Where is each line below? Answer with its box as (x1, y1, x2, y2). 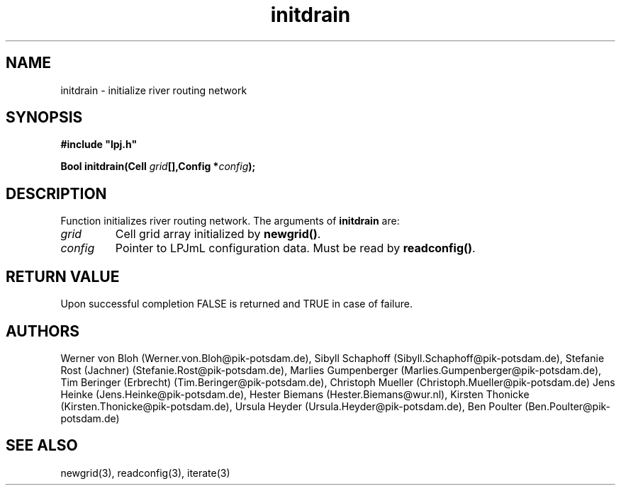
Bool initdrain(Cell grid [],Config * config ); (60, 160, 256, 173)
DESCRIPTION (6, 184, 107, 203)
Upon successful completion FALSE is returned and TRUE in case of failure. (60, 298, 413, 310)
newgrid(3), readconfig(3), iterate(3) (60, 466, 230, 479)
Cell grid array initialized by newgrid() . (115, 227, 321, 242)
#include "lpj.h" (60, 138, 138, 151)
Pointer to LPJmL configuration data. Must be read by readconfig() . (115, 241, 476, 256)
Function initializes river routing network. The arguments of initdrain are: (60, 215, 400, 227)
